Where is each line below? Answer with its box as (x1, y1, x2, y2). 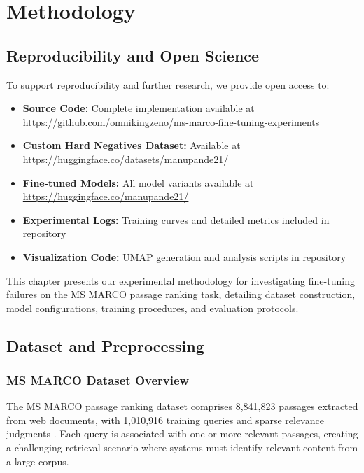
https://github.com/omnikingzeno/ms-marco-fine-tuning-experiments (22, 114, 320, 129)
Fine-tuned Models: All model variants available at (22, 175, 254, 190)
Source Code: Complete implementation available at (22, 101, 255, 115)
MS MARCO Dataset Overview (6, 372, 190, 388)
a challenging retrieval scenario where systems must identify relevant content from (6, 440, 358, 455)
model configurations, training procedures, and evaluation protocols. (6, 300, 299, 315)
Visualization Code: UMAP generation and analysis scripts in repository (22, 249, 346, 264)
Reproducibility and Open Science (6, 44, 260, 66)
